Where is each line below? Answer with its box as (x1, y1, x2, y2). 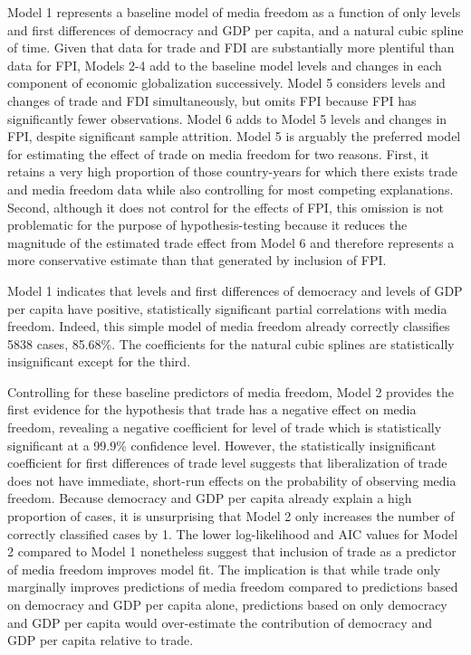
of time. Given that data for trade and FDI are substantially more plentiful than (7, 38, 455, 57)
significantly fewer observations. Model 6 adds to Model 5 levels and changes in (7, 109, 447, 128)
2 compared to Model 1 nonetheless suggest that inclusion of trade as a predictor (7, 542, 457, 561)
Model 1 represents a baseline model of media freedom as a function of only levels (7, 3, 461, 21)
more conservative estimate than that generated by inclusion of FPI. (7, 251, 387, 270)
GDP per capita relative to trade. (7, 631, 194, 650)
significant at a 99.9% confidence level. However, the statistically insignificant (7, 435, 437, 454)
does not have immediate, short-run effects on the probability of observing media (7, 470, 457, 489)
